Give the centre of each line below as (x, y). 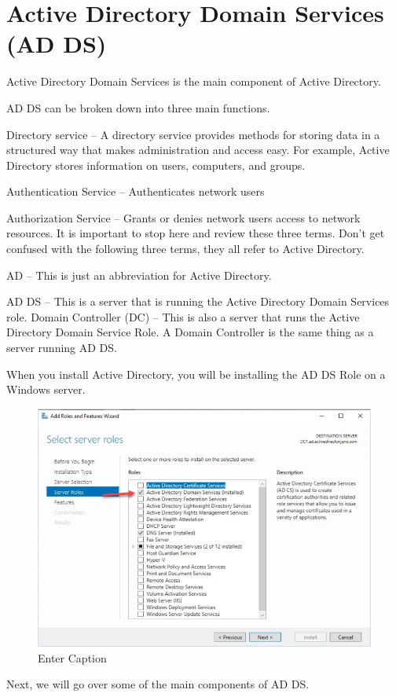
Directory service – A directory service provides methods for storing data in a (193, 134)
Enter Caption (72, 657)
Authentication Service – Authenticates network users (136, 191)
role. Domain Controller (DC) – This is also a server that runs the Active (183, 316)
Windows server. (46, 389)
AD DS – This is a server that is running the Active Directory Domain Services (198, 301)
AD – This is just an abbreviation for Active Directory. (139, 275)
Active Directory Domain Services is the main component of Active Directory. (194, 81)
